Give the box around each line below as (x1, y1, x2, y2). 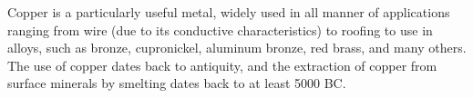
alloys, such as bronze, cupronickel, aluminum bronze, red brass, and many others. (7, 38, 467, 57)
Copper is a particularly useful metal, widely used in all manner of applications (7, 3, 450, 21)
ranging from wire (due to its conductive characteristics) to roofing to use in (7, 20, 433, 39)
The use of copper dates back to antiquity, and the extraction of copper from (7, 55, 437, 74)
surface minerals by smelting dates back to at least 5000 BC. (7, 73, 346, 93)
